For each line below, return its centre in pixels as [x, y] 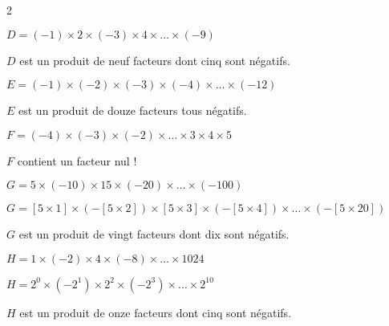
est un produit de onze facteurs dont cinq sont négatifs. [156, 312]
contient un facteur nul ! [77, 160]
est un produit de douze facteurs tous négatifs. [133, 110]
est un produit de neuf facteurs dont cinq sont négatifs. [155, 60]
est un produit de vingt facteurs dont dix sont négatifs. [154, 234]
